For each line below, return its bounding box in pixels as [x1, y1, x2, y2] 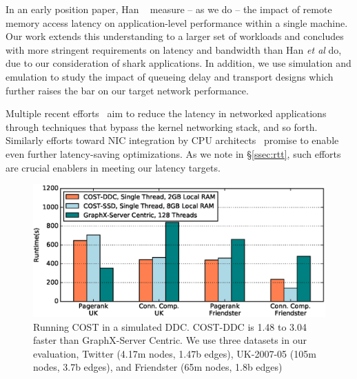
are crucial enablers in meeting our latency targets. [6, 160, 221, 174]
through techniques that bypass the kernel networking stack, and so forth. [6, 119, 318, 134]
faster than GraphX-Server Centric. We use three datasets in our [33, 333, 307, 347]
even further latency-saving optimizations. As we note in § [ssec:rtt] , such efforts [6, 146, 341, 161]
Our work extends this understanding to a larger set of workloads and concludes [6, 29, 344, 43]
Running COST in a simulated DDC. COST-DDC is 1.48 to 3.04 [33, 319, 307, 334]
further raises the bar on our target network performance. [6, 83, 249, 97]
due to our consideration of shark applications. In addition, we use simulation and [6, 56, 351, 70]
